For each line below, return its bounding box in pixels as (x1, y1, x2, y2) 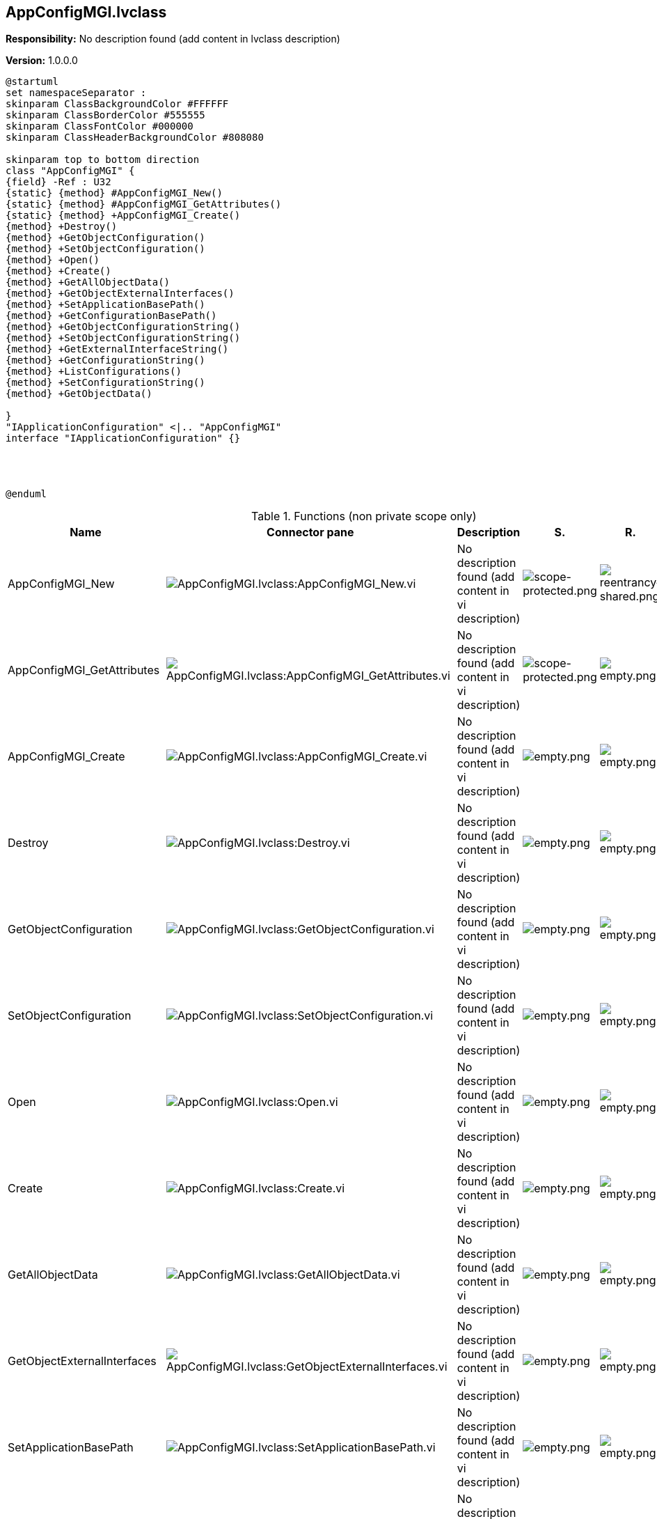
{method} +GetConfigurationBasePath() (6, 310, 217, 322)
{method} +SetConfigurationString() (6, 377, 205, 389)
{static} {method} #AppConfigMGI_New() (6, 187, 223, 199)
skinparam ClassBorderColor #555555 (6, 109, 205, 121)
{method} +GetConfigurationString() (6, 355, 205, 366)
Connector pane (267, 525, 354, 540)
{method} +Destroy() (6, 221, 118, 233)
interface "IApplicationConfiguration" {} (6, 433, 241, 444)
